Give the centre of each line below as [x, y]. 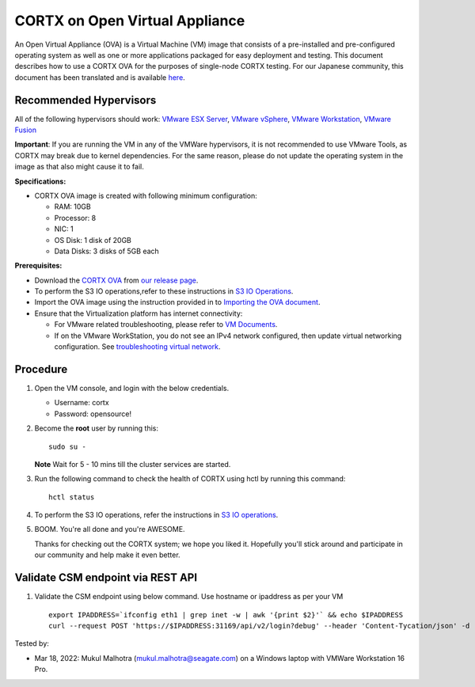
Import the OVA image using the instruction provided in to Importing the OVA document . [177, 302]
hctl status [72, 497]
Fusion [26, 130]
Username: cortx [82, 403]
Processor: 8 [75, 218]
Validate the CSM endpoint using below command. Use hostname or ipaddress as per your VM [189, 597]
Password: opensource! [93, 414]
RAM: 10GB [72, 207]
